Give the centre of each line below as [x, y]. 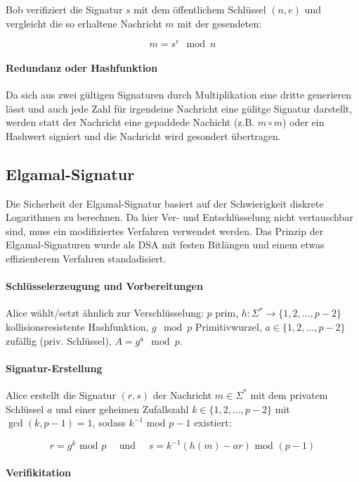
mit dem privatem [289, 394]
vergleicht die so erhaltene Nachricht [84, 23]
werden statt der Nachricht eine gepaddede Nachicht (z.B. [130, 122]
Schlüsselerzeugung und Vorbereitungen [104, 286]
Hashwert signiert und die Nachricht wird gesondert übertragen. [143, 135]
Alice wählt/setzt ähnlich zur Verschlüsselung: [105, 313]
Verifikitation [39, 472]
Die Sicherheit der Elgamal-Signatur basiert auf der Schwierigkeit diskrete [165, 203]
